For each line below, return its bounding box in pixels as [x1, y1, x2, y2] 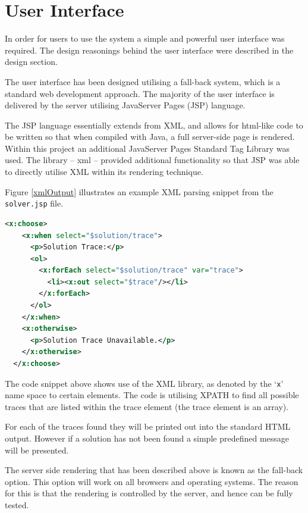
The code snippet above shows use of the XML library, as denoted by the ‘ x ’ [5, 377, 284, 389]
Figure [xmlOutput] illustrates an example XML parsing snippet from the [5, 185, 274, 198]
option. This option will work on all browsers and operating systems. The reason [5, 475, 298, 487]
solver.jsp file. [5, 197, 64, 209]
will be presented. [5, 443, 69, 456]
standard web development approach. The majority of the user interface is [5, 87, 275, 99]
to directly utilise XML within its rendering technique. [5, 165, 203, 178]
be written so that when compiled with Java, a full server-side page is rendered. [5, 130, 295, 143]
